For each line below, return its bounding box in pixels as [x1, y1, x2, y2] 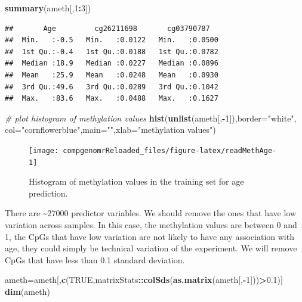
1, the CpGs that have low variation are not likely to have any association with [5, 230, 294, 242]
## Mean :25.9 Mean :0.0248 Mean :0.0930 [5, 70, 218, 79]
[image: [29, 146, 59, 155]
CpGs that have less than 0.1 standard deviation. [5, 253, 185, 266]
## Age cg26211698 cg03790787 [5, 24, 210, 33]
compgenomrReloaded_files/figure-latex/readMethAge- [63, 146, 277, 155]
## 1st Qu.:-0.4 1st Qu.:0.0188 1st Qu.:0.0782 [5, 47, 218, 56]
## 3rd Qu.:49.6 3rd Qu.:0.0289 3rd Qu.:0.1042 [5, 82, 218, 91]
